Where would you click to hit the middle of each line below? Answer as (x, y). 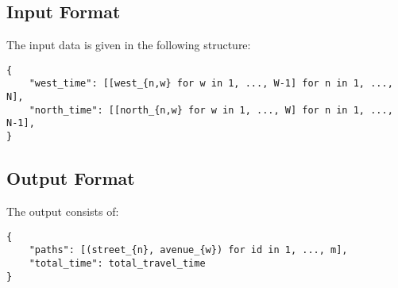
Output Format (71, 178)
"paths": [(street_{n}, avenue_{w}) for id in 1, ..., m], (188, 250)
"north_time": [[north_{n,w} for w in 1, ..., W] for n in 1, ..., (211, 110)
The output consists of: (63, 211)
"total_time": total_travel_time (117, 263)
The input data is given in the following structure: (129, 45)
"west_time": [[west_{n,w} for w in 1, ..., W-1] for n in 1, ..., (211, 84)
